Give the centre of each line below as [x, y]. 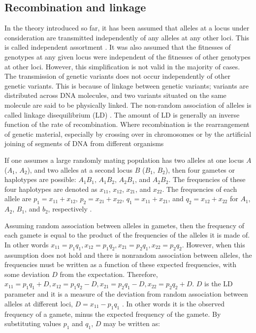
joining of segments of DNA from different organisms [84, 143]
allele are [18, 198]
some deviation [27, 274]
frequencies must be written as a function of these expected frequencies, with [121, 264]
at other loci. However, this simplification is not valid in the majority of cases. [122, 66]
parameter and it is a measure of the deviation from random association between [126, 294]
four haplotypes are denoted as [51, 189]
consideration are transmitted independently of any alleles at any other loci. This [127, 37]
